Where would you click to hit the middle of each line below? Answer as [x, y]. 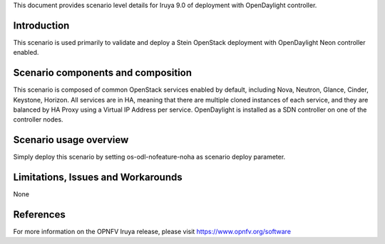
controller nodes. [38, 120]
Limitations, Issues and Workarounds [98, 177]
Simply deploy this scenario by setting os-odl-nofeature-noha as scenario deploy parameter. [149, 157]
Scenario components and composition [103, 73]
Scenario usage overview [71, 140]
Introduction [41, 25]
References [39, 214]
